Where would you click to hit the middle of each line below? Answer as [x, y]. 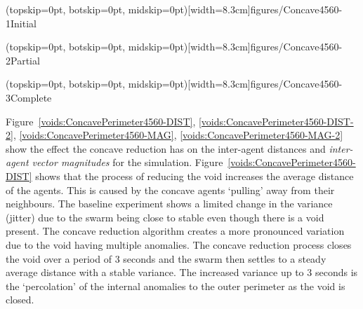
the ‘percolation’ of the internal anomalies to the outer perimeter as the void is [176, 286]
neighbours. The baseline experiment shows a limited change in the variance [169, 204]
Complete [31, 97]
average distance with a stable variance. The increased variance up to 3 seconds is [182, 272]
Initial [24, 23]
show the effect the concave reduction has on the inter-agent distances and [166, 148]
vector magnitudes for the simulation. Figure [127, 162]
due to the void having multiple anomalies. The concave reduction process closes [179, 244]
